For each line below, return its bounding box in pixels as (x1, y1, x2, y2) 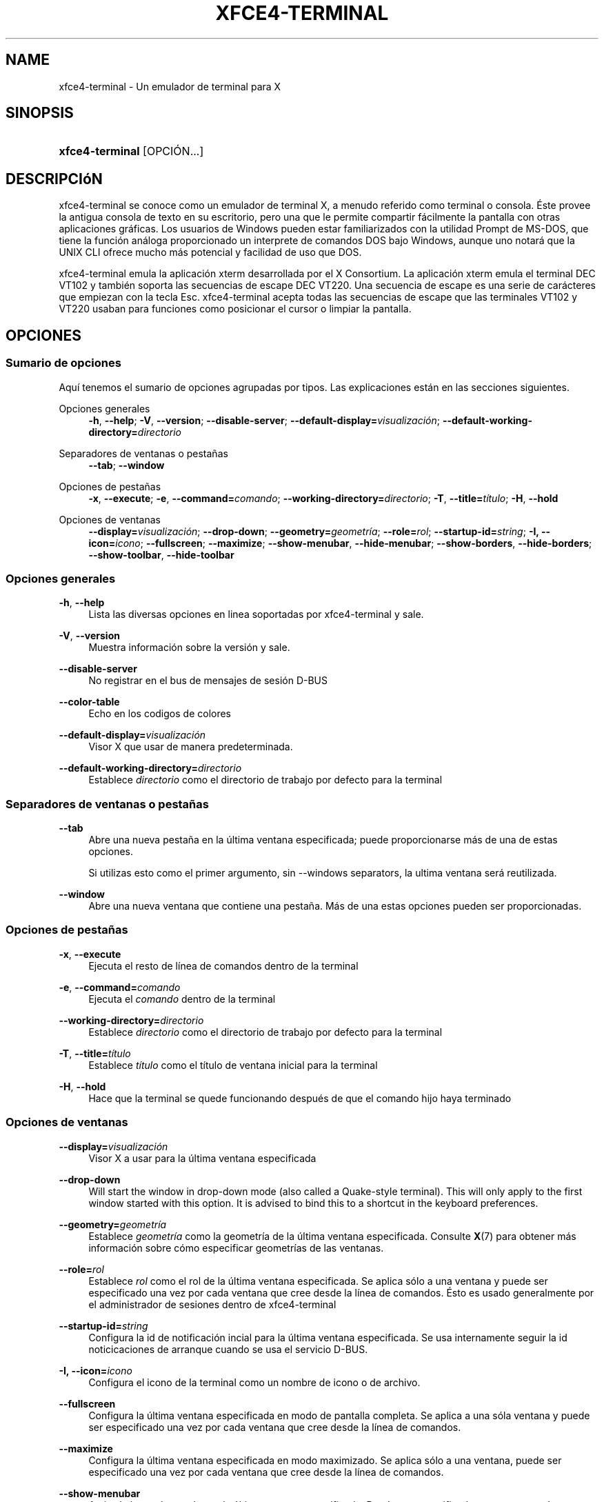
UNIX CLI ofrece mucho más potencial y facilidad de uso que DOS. (59, 246, 362, 259)
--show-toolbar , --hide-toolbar (88, 548, 234, 561)
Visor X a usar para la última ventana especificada (88, 1152, 316, 1164)
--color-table (59, 696, 120, 708)
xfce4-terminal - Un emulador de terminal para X (59, 80, 281, 92)
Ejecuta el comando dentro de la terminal (88, 992, 276, 1005)
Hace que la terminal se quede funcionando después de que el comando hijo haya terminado (88, 1092, 512, 1104)
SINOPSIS (6, 104, 74, 122)
